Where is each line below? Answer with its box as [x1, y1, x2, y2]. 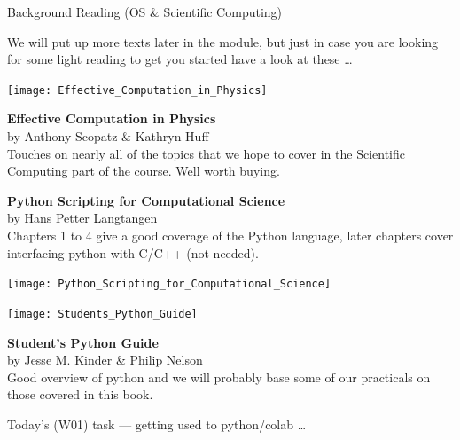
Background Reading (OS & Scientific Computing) [7, 3, 283, 20]
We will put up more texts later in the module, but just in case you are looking [7, 32, 439, 51]
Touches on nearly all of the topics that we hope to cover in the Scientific [7, 144, 405, 162]
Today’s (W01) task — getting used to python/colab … [7, 414, 307, 433]
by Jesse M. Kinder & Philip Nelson [7, 350, 203, 369]
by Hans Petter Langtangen [7, 208, 158, 227]
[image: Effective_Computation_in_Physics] [7, 83, 268, 97]
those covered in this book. [7, 385, 153, 404]
